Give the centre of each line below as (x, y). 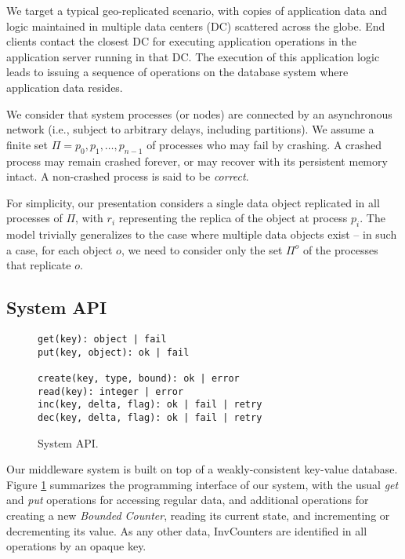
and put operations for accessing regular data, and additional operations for (188, 500)
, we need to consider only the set (202, 249)
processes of (34, 218)
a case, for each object (60, 249)
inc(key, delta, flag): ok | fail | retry (150, 405)
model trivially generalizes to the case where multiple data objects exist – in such (202, 234)
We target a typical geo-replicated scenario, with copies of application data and (197, 10)
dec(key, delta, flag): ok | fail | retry (150, 418)
